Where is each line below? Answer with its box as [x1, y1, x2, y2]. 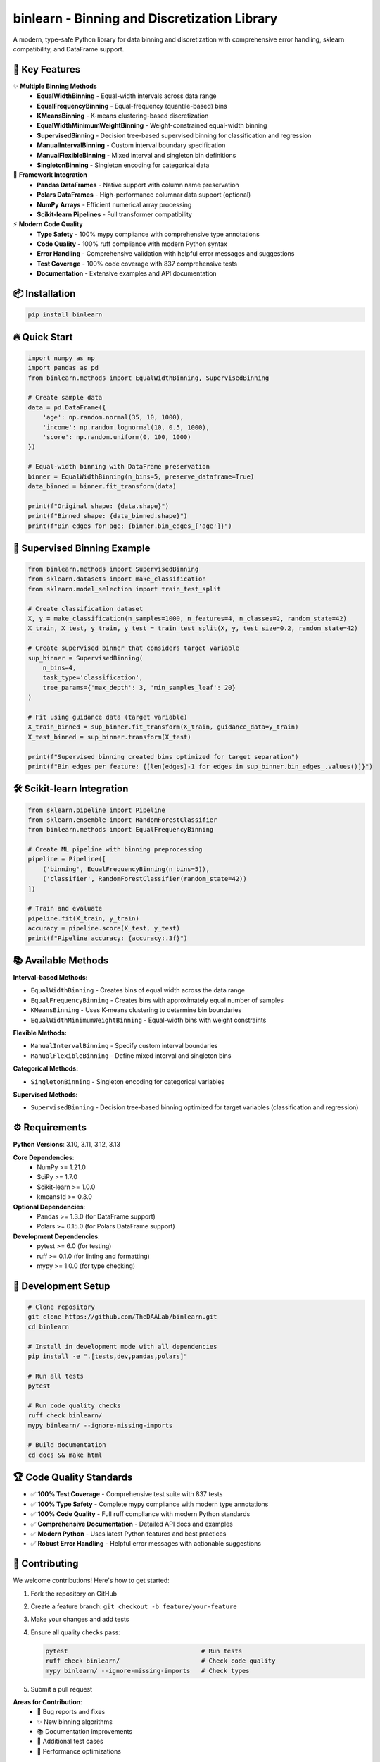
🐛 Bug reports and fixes [37, 1708, 106, 1716]
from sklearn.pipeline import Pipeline [27, 806, 165, 814]
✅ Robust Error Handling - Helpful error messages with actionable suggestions [30, 1539, 262, 1548]
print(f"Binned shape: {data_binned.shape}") [27, 512, 188, 520]
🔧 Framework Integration [13, 171, 87, 179]
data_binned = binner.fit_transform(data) [27, 482, 177, 490]
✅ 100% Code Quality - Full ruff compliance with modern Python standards [30, 1510, 251, 1518]
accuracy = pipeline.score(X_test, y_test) [27, 924, 181, 932]
